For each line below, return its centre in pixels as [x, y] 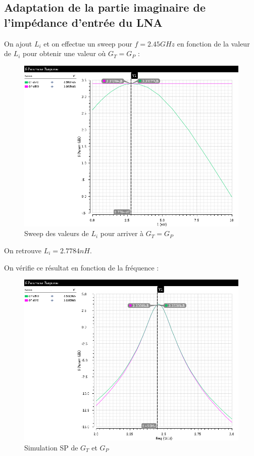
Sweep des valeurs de [57, 233]
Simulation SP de [51, 447]
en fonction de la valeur [213, 43]
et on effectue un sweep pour [88, 43]
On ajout [18, 43]
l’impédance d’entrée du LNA [83, 22]
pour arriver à [122, 233]
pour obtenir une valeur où [64, 53]
